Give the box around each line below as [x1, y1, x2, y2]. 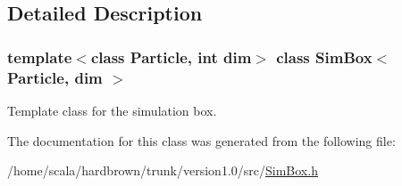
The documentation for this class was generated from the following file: [7, 131, 396, 150]
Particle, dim [7, 66, 103, 88]
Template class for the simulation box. [7, 101, 217, 119]
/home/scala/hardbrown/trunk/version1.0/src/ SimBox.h [7, 161, 318, 180]
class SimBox [276, 45, 373, 68]
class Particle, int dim [90, 45, 252, 68]
